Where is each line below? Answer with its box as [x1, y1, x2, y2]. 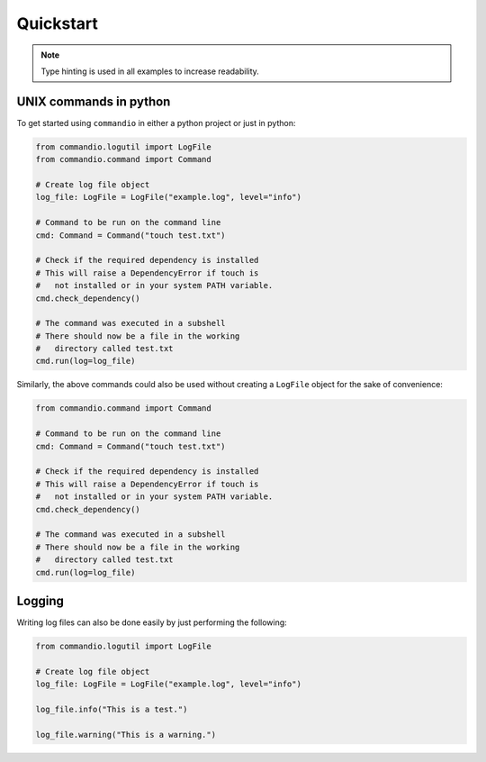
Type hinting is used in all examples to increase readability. [40, 66, 260, 77]
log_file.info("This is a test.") [35, 703, 188, 714]
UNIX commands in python [16, 94, 171, 109]
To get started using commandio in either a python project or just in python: [16, 117, 296, 128]
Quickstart [16, 14, 99, 33]
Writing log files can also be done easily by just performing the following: [16, 617, 287, 628]
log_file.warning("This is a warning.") [35, 730, 216, 739]
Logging [16, 593, 65, 608]
